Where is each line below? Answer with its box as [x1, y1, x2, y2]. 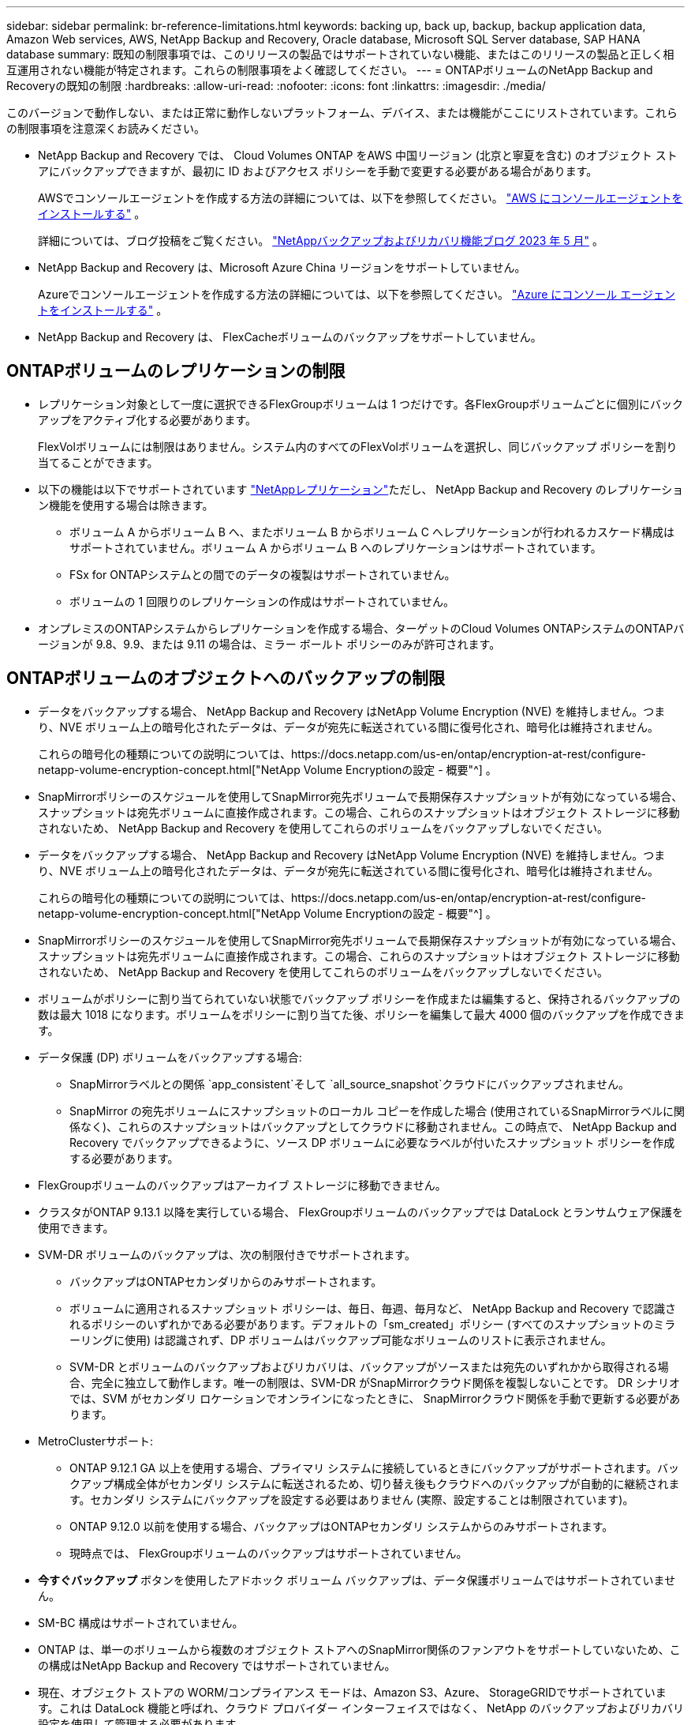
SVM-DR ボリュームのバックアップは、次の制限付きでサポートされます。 [38, 1247, 416, 1261]
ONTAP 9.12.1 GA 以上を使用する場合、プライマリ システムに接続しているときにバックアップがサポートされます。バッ [69, 1460, 679, 1475]
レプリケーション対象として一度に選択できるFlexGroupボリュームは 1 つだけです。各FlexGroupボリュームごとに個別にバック [38, 396, 684, 411]
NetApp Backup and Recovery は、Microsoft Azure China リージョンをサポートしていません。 [38, 261, 526, 274]
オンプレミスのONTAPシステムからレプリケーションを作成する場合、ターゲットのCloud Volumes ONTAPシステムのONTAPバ [38, 621, 685, 635]
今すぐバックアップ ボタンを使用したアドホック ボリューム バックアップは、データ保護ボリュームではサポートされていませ [38, 1573, 676, 1587]
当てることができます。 [38, 455, 159, 469]
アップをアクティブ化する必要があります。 [38, 412, 257, 427]
